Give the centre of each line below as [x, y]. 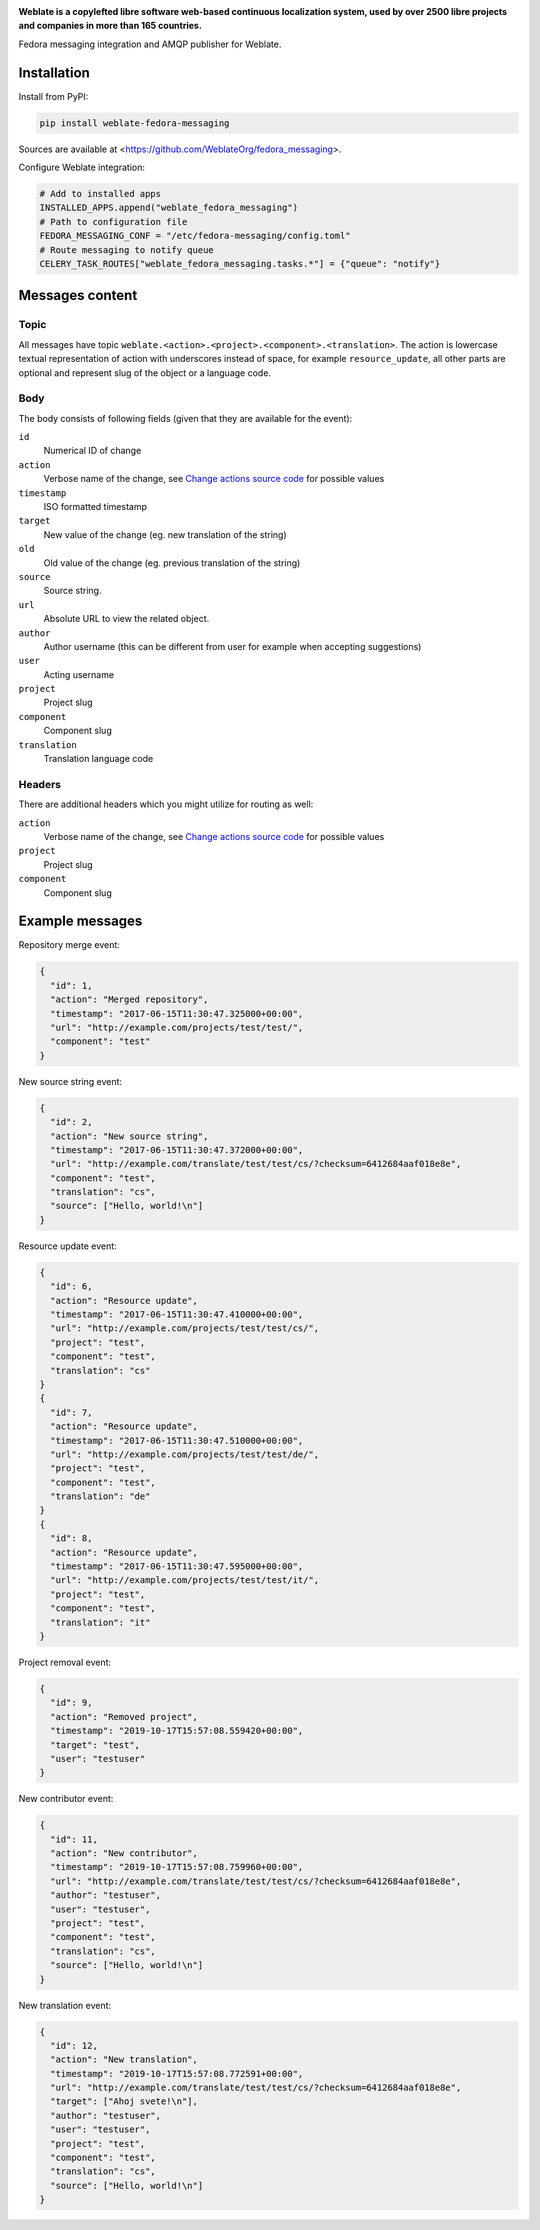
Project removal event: [65, 1662]
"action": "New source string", [129, 1136]
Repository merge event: [69, 945]
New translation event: [65, 2005]
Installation [54, 72]
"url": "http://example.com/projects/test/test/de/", [185, 1454]
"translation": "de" [100, 1496]
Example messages [80, 921]
